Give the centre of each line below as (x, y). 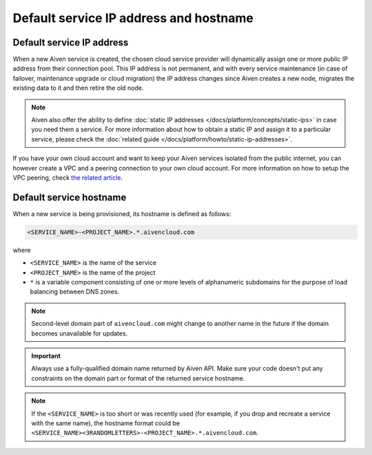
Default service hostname (70, 197)
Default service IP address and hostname (133, 18)
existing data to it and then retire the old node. (78, 88)
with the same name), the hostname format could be (106, 423)
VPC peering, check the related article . (68, 177)
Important (46, 356)
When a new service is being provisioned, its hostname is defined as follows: (122, 213)
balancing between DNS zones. (75, 292)
